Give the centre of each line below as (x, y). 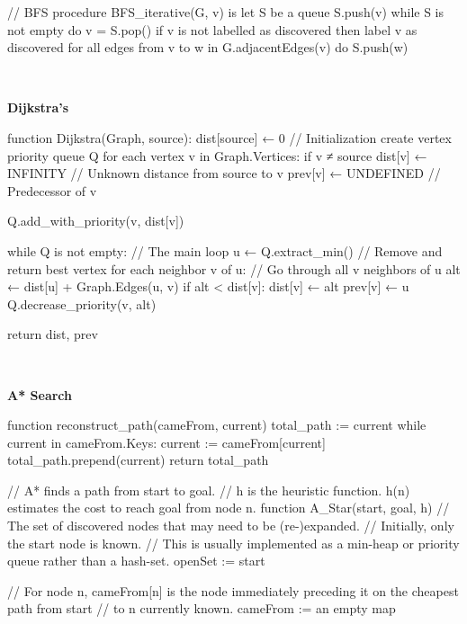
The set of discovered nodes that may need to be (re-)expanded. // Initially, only (231, 526)
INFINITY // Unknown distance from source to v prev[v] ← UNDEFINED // (224, 173)
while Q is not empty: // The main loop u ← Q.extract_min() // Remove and (225, 250)
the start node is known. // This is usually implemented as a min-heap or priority (233, 543)
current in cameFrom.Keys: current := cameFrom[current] (166, 442)
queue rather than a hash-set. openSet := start (136, 561)
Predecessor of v (52, 190)
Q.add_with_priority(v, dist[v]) (96, 221)
